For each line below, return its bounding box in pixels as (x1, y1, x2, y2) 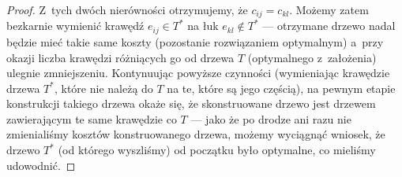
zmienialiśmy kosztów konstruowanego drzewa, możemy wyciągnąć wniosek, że (6, 126, 385, 142)
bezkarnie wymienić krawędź (6, 17, 145, 34)
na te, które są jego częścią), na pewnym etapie (167, 79, 396, 96)
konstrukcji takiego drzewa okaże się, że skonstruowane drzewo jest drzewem (6, 95, 376, 112)
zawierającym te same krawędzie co (6, 110, 177, 127)
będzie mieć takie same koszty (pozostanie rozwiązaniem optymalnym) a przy (6, 33, 384, 50)
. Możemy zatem (289, 2, 369, 17)
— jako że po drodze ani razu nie (190, 110, 351, 127)
